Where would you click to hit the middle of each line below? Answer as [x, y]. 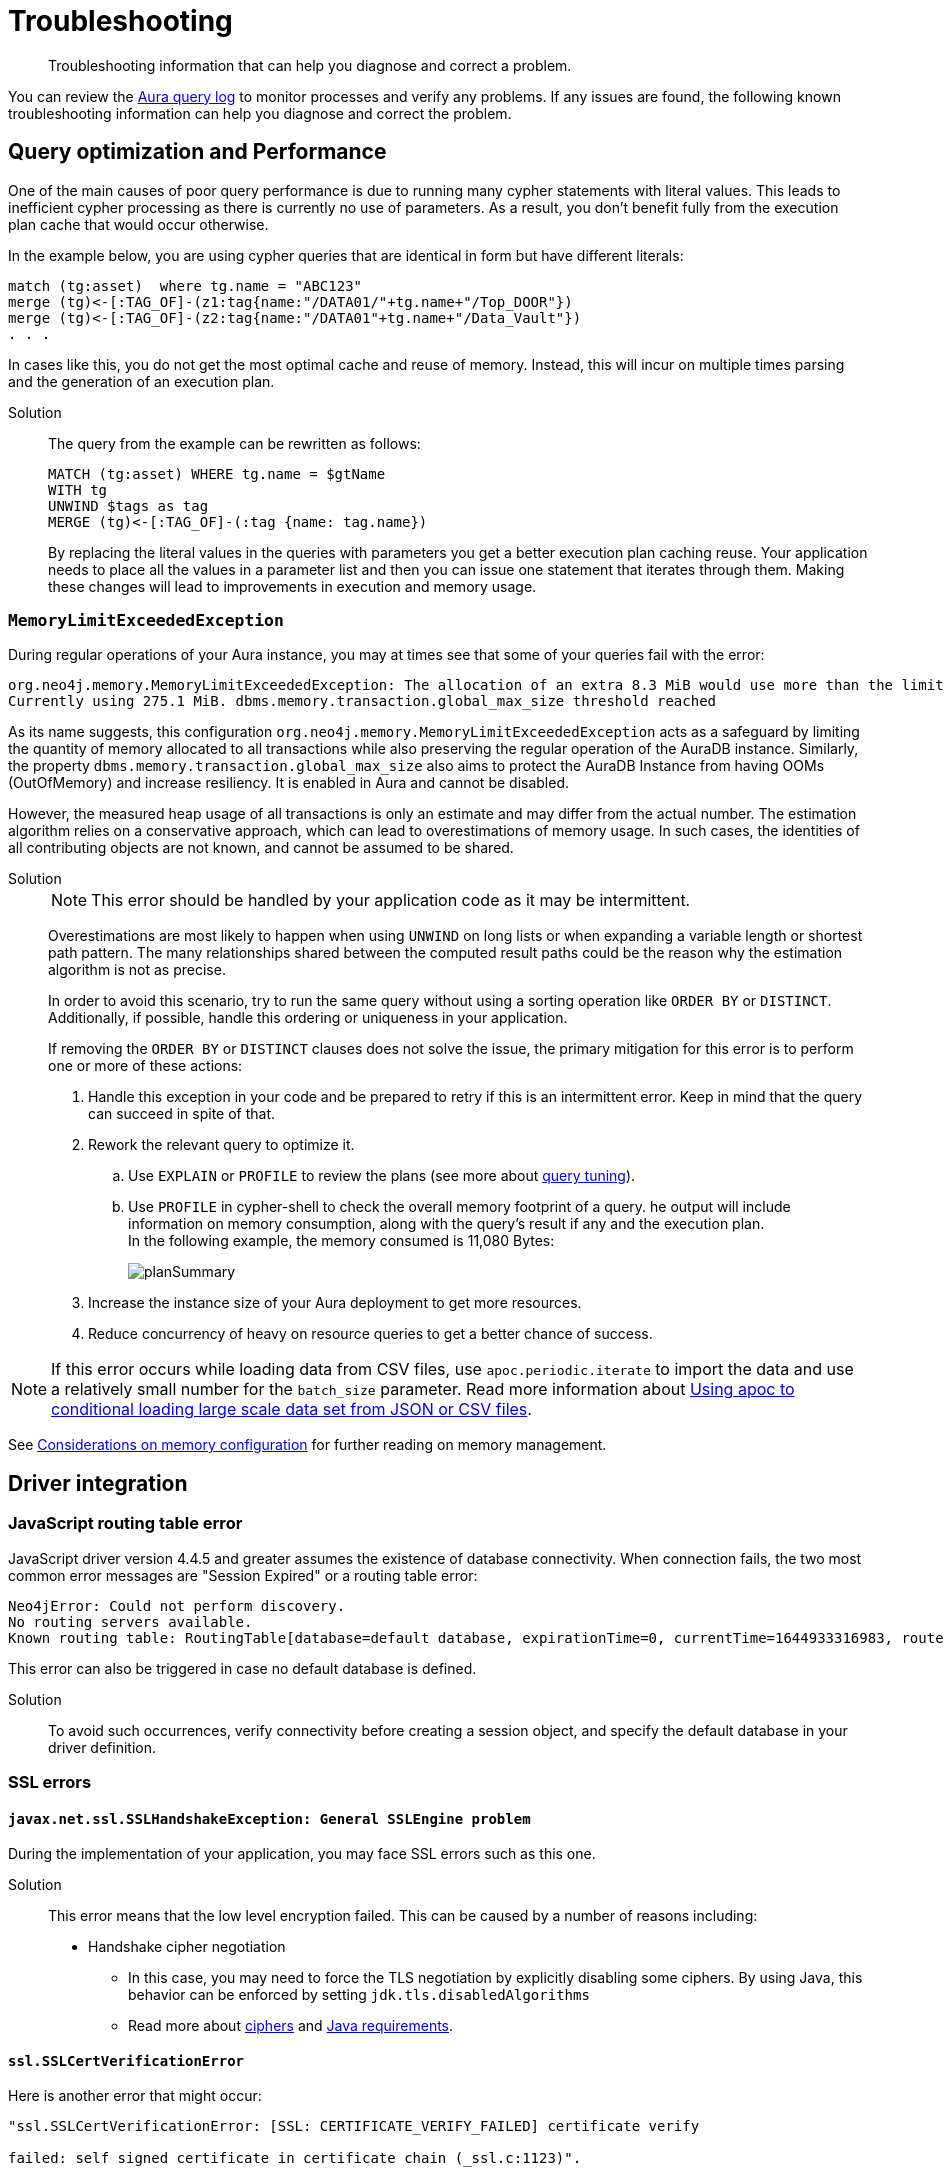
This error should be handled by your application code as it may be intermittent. [391, 900]
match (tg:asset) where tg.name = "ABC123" [185, 285]
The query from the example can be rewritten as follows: [234, 443]
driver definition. [102, 1747]
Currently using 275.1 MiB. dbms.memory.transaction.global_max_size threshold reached [362, 701]
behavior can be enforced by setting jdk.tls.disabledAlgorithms [359, 1995]
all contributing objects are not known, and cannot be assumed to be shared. [261, 848]
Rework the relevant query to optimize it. [221, 1145]
